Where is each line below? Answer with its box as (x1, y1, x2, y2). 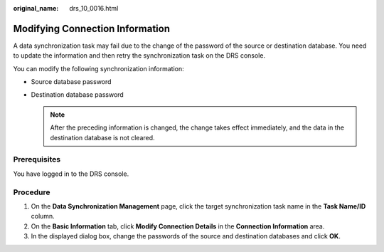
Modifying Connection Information (13, 22, 171, 35)
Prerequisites (13, 154, 60, 164)
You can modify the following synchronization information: (13, 64, 184, 73)
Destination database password (31, 90, 124, 99)
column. (31, 212, 55, 221)
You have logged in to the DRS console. (13, 169, 129, 178)
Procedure (13, 187, 50, 197)
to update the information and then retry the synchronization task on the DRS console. (13, 51, 266, 60)
